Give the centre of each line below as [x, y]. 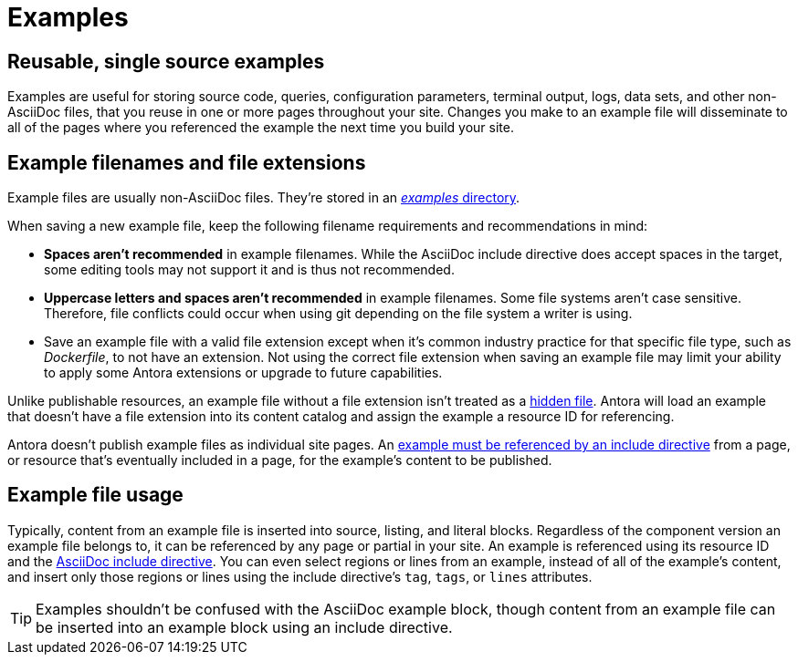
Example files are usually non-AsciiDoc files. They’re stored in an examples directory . [264, 198]
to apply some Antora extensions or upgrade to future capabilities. [243, 373]
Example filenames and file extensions [187, 162]
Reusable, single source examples [166, 61]
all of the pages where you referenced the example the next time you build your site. [261, 128]
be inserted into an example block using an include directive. [244, 627]
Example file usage [95, 495]
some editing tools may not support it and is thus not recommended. [249, 270]
